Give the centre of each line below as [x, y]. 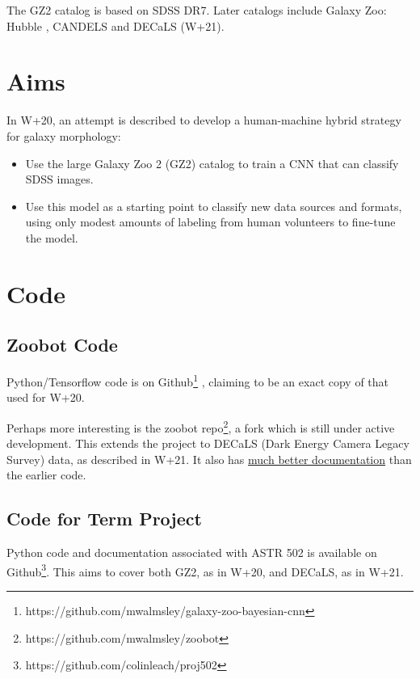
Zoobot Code [62, 345]
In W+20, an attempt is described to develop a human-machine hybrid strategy [204, 120]
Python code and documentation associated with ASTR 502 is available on [192, 552]
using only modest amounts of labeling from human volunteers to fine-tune [210, 222]
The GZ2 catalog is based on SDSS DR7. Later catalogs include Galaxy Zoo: [197, 10]
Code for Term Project [104, 519]
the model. [52, 237]
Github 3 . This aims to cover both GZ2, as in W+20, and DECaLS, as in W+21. [205, 570]
